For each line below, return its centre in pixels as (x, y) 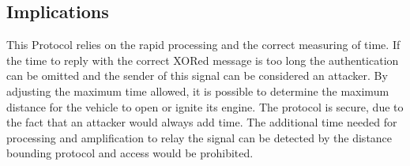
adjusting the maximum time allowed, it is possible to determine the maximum (198, 91)
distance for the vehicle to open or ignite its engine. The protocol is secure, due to (205, 106)
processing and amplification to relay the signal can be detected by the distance (199, 137)
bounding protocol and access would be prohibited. (130, 153)
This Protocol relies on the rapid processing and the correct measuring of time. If (203, 45)
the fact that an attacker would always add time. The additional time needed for (202, 122)
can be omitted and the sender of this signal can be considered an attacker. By (197, 75)
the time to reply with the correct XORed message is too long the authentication (203, 60)
